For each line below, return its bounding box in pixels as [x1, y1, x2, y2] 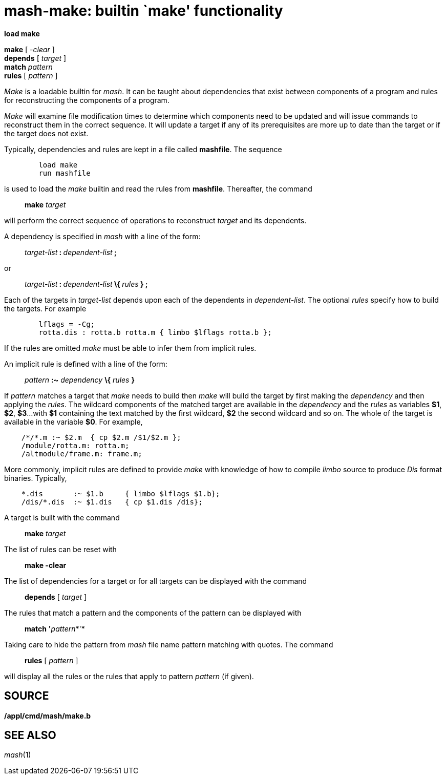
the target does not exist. [4, 129, 89, 138]
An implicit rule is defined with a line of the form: [4, 359, 167, 368]
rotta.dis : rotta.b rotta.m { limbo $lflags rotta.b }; [38, 328, 272, 336]
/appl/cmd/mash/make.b [4, 711, 91, 720]
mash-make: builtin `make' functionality [4, 2, 283, 19]
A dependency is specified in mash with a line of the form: [4, 231, 201, 241]
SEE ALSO [4, 729, 56, 742]
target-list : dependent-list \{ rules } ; [25, 279, 148, 288]
